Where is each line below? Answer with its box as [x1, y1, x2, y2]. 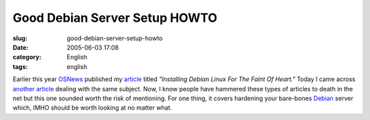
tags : [12, 62, 28, 71]
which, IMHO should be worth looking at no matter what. [12, 104, 173, 112]
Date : [12, 43, 29, 51]
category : [12, 53, 42, 61]
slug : [12, 34, 27, 42]
